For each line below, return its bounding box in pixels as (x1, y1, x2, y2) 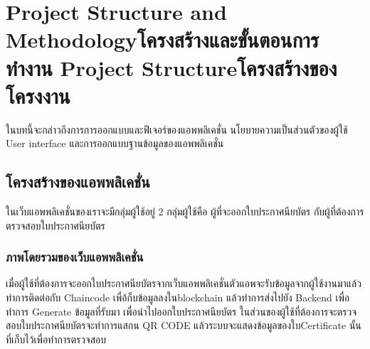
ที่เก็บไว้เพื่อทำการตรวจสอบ (6, 331, 107, 346)
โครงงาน (6, 80, 70, 109)
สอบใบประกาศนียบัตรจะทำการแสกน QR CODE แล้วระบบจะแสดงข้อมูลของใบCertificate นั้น (6, 318, 361, 333)
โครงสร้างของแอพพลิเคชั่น (6, 171, 150, 193)
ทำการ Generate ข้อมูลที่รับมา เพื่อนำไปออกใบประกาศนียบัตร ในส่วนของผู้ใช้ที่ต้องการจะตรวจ (6, 304, 357, 318)
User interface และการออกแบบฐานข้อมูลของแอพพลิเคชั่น (6, 136, 224, 151)
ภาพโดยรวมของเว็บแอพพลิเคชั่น (6, 248, 144, 266)
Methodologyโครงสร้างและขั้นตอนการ (6, 25, 319, 54)
